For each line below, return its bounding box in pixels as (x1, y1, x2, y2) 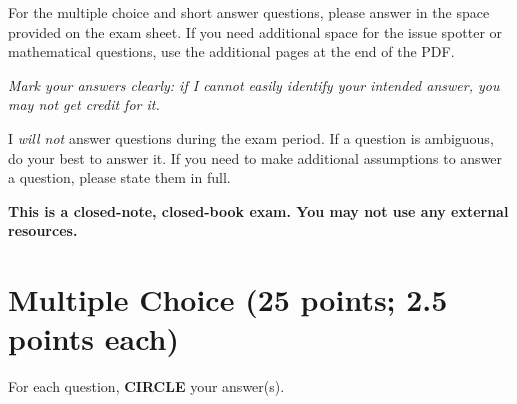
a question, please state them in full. (8, 167, 231, 188)
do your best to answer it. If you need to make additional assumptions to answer (8, 147, 503, 168)
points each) (8, 318, 179, 359)
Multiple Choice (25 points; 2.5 (8, 279, 448, 320)
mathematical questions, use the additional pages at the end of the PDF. (8, 41, 455, 62)
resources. (8, 220, 78, 241)
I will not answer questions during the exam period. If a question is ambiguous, (8, 127, 494, 148)
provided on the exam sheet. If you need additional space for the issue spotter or (8, 21, 503, 42)
